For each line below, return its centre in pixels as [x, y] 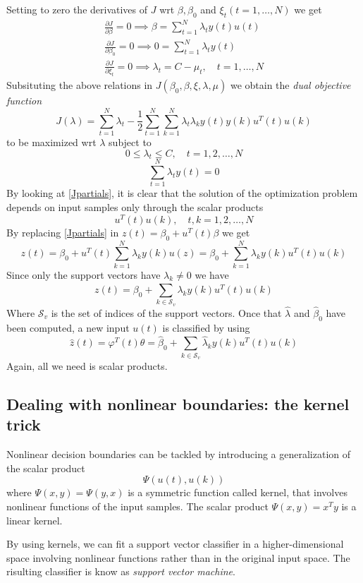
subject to [130, 142]
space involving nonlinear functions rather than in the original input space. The [178, 557]
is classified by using [206, 327]
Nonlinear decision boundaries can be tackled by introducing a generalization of [179, 454]
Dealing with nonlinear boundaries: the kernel [178, 403]
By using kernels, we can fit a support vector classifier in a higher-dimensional [175, 544]
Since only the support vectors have [84, 274]
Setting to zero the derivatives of [77, 9]
